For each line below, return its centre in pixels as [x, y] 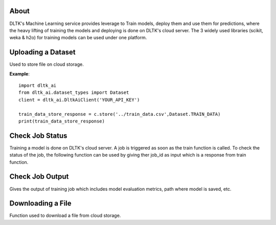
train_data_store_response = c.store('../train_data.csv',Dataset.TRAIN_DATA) [120, 114]
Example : [20, 73]
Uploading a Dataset [43, 52]
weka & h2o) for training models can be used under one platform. [78, 38]
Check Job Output [39, 177]
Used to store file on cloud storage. [47, 64]
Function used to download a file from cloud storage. [65, 216]
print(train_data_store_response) [62, 121]
